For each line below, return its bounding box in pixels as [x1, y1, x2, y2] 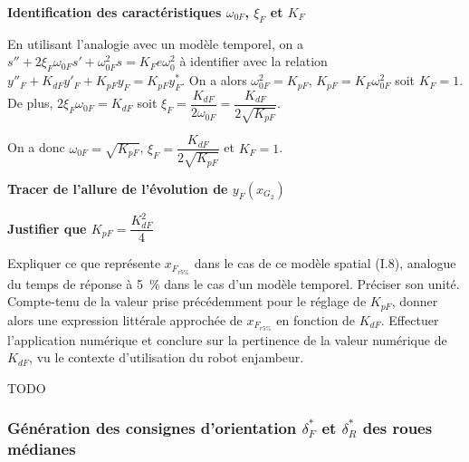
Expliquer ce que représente [7, 254, 161, 273]
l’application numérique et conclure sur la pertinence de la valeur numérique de [7, 330, 447, 349]
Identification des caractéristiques [7, 3, 222, 21]
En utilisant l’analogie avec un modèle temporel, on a [7, 34, 303, 53]
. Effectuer [380, 310, 439, 329]
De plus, [7, 93, 53, 112]
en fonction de [276, 310, 356, 329]
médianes [7, 438, 76, 460]
